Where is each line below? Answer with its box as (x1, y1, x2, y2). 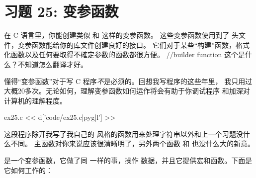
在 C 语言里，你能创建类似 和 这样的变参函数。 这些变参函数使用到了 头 (4, 30, 239, 40)
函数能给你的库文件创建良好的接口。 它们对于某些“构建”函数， (31, 39, 236, 50)
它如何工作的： (4, 165, 53, 175)
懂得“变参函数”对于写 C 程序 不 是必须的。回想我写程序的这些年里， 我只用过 (4, 76, 253, 86)
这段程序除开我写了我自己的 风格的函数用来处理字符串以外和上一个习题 (4, 128, 236, 139)
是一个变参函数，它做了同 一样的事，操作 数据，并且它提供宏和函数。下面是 (4, 155, 253, 166)
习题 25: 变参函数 (4, 1, 119, 21)
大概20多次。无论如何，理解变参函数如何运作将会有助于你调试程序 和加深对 (4, 86, 250, 96)
